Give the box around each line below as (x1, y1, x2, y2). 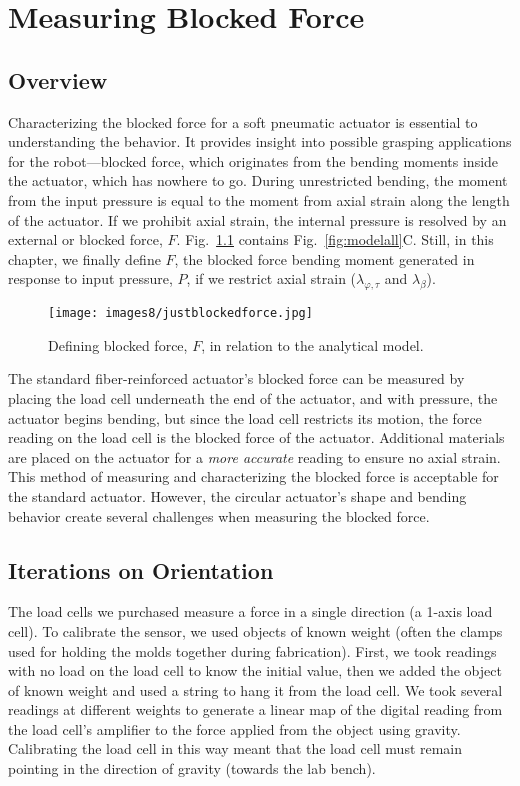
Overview (8, 64, 108, 95)
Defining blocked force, (48, 334, 188, 355)
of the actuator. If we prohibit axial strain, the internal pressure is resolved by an (8, 209, 507, 230)
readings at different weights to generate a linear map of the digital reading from (8, 699, 503, 720)
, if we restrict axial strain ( (186, 268, 357, 289)
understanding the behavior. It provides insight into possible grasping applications (8, 131, 512, 152)
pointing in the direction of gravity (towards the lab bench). (8, 758, 376, 779)
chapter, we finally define (8, 248, 161, 269)
